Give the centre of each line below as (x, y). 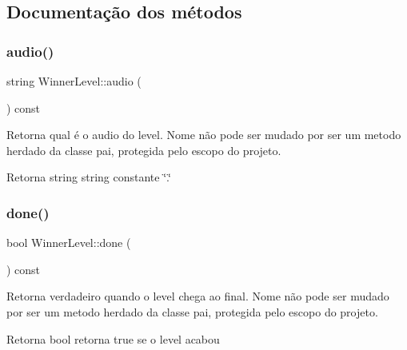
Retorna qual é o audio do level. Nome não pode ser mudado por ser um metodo (204, 135)
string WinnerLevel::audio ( (74, 81)
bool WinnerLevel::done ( (69, 243)
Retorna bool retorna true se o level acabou (113, 338)
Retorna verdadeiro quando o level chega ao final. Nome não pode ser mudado (198, 296)
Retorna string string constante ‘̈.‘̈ (89, 177)
